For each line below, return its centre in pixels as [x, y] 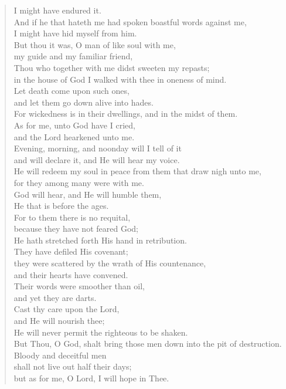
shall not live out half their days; [73, 366]
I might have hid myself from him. [75, 33]
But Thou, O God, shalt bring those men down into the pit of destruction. [148, 344]
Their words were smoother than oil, [79, 286]
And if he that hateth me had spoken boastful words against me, [130, 21]
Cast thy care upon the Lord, [67, 309]
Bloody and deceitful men [60, 355]
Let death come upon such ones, [71, 91]
